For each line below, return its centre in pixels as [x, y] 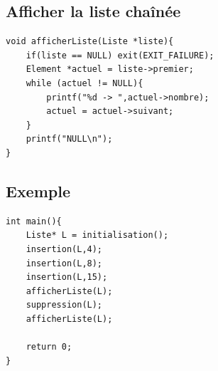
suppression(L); [64, 305]
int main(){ [34, 221]
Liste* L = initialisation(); [97, 235]
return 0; [49, 347]
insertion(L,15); [67, 277]
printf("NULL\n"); [69, 139]
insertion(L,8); [64, 263]
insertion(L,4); [64, 249]
